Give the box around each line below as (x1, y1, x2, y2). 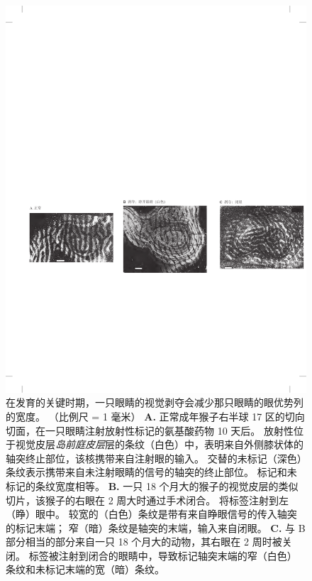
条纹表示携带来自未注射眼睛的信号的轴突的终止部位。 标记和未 (6, 465, 297, 479)
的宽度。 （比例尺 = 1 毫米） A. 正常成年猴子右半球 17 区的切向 (6, 408, 305, 423)
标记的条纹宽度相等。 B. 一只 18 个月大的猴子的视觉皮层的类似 (6, 478, 299, 493)
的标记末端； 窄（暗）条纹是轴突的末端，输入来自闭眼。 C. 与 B (6, 520, 306, 535)
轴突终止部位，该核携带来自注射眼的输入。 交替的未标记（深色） (6, 450, 302, 465)
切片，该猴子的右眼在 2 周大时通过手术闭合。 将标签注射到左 (6, 492, 289, 507)
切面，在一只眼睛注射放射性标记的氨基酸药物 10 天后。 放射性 (6, 423, 294, 438)
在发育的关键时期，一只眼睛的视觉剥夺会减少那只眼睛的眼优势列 (6, 395, 303, 410)
